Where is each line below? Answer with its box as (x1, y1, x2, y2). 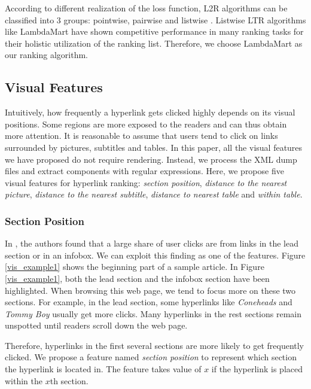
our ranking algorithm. (5, 48, 88, 61)
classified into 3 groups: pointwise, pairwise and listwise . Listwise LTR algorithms (5, 13, 306, 26)
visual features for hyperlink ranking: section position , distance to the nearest (5, 176, 287, 189)
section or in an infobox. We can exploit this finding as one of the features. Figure (5, 248, 306, 261)
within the (5, 374, 43, 387)
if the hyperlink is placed (211, 363, 303, 375)
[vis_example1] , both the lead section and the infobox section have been (5, 272, 270, 284)
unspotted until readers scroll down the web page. (5, 319, 188, 332)
